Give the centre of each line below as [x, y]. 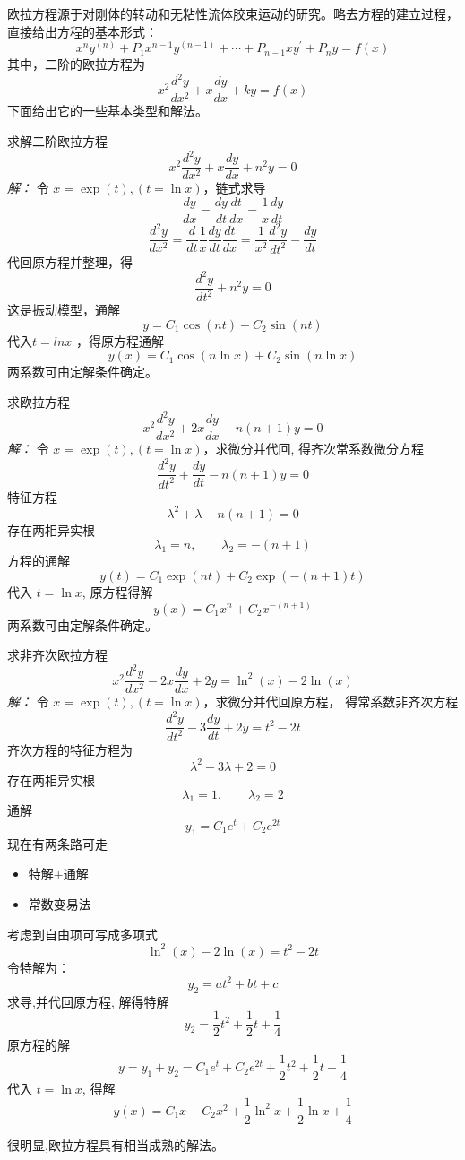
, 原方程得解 [117, 591]
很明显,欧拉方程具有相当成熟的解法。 [116, 1144]
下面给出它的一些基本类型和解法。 [108, 111]
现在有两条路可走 [57, 843]
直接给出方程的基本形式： [82, 31]
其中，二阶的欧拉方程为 [76, 64]
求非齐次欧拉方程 [57, 655]
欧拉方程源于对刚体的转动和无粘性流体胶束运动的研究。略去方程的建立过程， [233, 13]
